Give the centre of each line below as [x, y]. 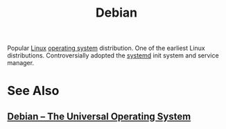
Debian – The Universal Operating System [99, 116]
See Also [33, 91]
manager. [21, 63]
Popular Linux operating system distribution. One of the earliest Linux [106, 48]
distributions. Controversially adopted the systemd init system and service [113, 55]
